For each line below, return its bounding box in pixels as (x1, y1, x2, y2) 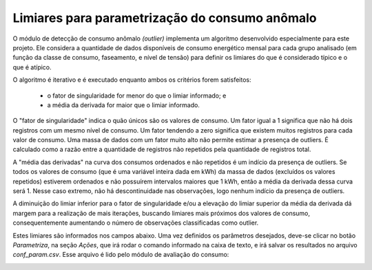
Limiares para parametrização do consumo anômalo (12, 10, 317, 25)
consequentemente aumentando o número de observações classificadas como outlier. (12, 218, 259, 227)
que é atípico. (12, 63, 52, 71)
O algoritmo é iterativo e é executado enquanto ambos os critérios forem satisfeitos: (12, 76, 251, 84)
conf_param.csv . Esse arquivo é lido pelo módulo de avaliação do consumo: (12, 251, 229, 259)
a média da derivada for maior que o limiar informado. (47, 100, 200, 109)
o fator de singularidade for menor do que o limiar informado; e (47, 91, 227, 100)
